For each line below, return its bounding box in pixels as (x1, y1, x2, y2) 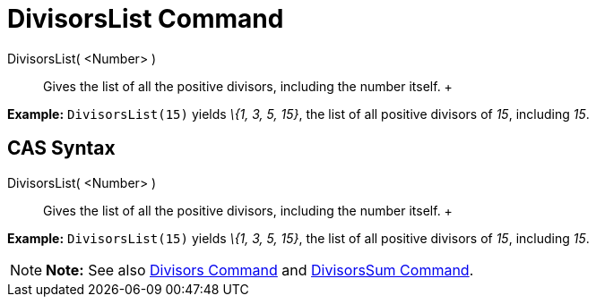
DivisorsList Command (7, 4, 284, 34)
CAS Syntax (7, 137, 116, 160)
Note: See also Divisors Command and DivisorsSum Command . (46, 260, 474, 279)
